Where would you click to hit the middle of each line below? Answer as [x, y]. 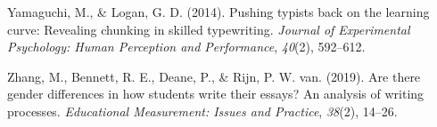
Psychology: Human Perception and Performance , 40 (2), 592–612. [186, 47]
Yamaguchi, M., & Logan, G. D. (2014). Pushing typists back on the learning [218, 12]
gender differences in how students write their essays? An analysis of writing [216, 94]
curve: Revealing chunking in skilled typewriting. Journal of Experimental [209, 29]
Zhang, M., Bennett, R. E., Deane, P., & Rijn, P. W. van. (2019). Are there [214, 76]
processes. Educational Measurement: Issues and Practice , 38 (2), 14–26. [202, 111]
